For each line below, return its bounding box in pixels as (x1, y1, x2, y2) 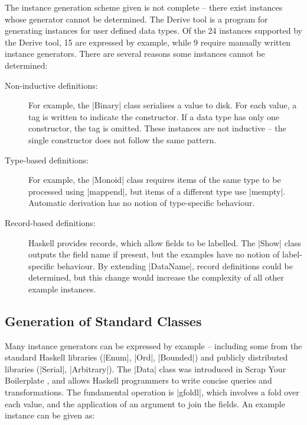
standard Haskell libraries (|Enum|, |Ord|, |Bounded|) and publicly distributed (5, 351, 288, 363)
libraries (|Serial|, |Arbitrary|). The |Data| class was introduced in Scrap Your (5, 362, 286, 375)
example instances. (28, 282, 96, 295)
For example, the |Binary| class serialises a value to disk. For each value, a (28, 99, 297, 111)
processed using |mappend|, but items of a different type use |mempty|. (28, 185, 286, 197)
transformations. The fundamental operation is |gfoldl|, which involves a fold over (5, 386, 299, 398)
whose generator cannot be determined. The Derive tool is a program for (5, 12, 268, 25)
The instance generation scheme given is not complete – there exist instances (5, 1, 283, 13)
